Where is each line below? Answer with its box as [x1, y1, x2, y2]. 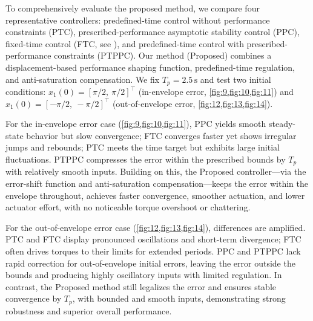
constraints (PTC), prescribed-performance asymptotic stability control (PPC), [5, 25, 300, 38]
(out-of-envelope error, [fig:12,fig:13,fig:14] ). [112, 97, 273, 109]
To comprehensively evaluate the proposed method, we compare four [5, 2, 260, 14]
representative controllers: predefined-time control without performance [5, 13, 270, 26]
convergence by [5, 292, 62, 305]
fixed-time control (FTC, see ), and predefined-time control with [5, 37, 244, 50]
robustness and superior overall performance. [5, 304, 172, 317]
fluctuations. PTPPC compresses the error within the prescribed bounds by [5, 152, 286, 165]
